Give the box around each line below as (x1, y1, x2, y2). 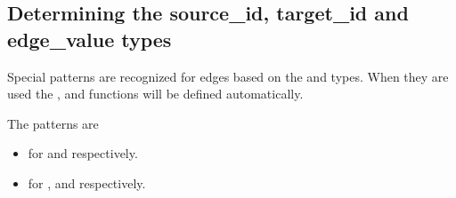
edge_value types (7, 25, 172, 52)
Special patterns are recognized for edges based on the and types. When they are (7, 67, 449, 85)
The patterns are (7, 114, 99, 132)
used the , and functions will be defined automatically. (7, 84, 304, 103)
